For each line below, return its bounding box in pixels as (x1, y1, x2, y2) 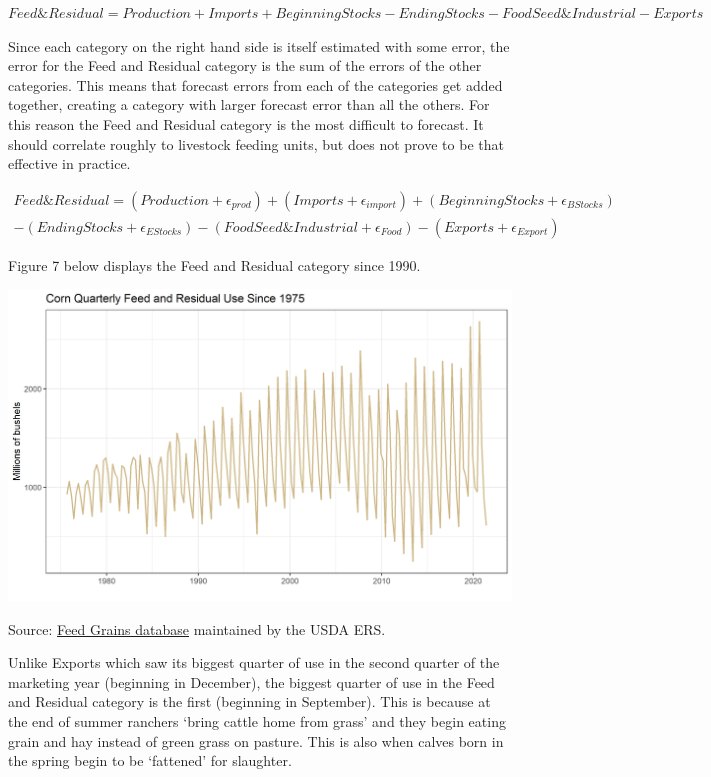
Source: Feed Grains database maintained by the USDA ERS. (8, 618, 386, 639)
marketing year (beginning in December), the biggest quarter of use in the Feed (8, 671, 495, 692)
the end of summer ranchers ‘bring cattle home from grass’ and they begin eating (8, 710, 506, 731)
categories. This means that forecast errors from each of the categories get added (8, 74, 503, 95)
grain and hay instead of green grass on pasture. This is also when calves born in (8, 730, 504, 751)
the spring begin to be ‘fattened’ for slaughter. (8, 750, 292, 771)
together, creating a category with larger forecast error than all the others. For (8, 94, 490, 115)
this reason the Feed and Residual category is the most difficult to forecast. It (8, 113, 484, 134)
